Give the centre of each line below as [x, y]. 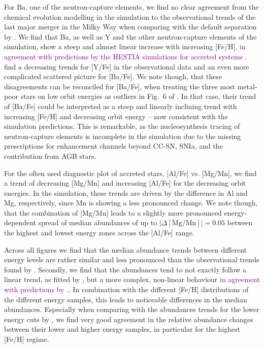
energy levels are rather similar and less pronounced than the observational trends [132, 259]
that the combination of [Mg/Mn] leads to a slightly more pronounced [113, 212]
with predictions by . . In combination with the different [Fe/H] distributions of [126, 289]
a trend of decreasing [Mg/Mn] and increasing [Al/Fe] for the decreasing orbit [125, 183]
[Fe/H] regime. [27, 339]
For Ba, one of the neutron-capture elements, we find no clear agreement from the [131, 7]
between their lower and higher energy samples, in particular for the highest [122, 329]
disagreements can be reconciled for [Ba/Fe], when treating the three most [120, 86]
